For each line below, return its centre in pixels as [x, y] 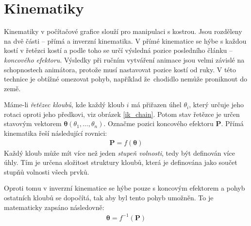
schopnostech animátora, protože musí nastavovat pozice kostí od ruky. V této [120, 69]
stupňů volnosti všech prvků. [47, 171]
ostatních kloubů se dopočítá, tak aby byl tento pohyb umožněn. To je [109, 198]
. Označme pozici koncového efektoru [159, 123]
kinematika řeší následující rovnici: [56, 133]
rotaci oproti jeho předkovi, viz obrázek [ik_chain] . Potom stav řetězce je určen [122, 114]
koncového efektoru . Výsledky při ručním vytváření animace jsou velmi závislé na [124, 59]
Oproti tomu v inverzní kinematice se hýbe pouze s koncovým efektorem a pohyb [125, 188]
